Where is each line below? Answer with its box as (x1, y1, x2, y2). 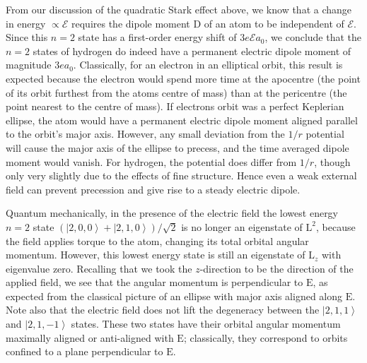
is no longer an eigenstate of (181, 219, 303, 234)
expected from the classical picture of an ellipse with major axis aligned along (6, 288, 343, 303)
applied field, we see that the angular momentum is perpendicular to (6, 275, 303, 290)
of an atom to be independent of (204, 16, 344, 30)
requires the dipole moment (71, 16, 190, 30)
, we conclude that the (264, 30, 362, 44)
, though (314, 154, 351, 169)
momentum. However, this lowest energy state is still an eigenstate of (6, 247, 305, 262)
